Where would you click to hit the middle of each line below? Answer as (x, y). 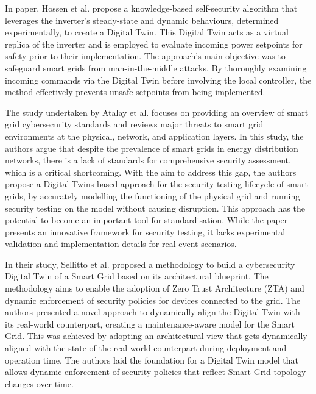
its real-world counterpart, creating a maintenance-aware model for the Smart (150, 324)
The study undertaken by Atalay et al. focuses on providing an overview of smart (157, 112)
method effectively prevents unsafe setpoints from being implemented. (135, 92)
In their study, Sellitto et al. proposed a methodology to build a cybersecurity (150, 264)
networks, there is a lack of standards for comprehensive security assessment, (148, 160)
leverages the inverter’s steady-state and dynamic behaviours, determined (142, 20)
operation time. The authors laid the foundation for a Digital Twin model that (152, 360)
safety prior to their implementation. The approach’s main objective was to (145, 56)
